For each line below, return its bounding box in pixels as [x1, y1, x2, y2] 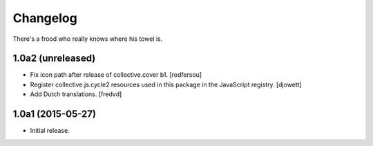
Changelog [12, 10, 77, 26]
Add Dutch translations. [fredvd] [30, 90, 122, 98]
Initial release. [30, 127, 70, 135]
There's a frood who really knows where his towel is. [12, 35, 163, 43]
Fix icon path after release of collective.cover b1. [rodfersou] [30, 71, 202, 79]
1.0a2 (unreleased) [12, 53, 96, 64]
